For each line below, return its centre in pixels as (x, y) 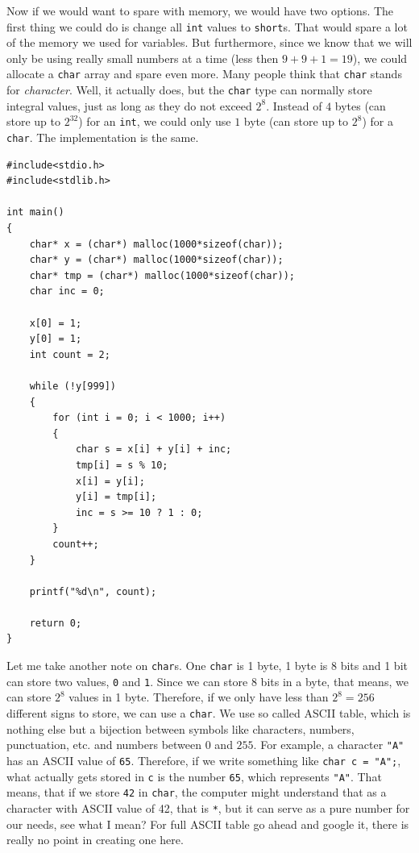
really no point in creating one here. (95, 840)
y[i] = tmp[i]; (116, 497)
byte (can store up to (296, 121)
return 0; (56, 623)
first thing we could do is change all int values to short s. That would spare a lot (207, 26)
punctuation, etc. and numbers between (104, 745)
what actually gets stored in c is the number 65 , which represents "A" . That (194, 776)
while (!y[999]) (73, 386)
